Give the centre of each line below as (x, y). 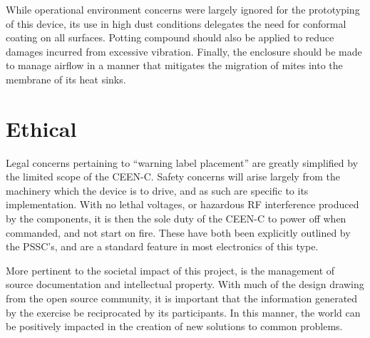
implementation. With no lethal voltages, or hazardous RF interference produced (183, 204)
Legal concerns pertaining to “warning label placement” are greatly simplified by (182, 162)
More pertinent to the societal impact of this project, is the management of (170, 270)
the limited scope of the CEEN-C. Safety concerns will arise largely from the (173, 176)
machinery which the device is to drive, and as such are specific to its (157, 190)
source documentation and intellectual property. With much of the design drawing (185, 284)
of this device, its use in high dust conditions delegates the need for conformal (176, 23)
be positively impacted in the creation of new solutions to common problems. (174, 326)
